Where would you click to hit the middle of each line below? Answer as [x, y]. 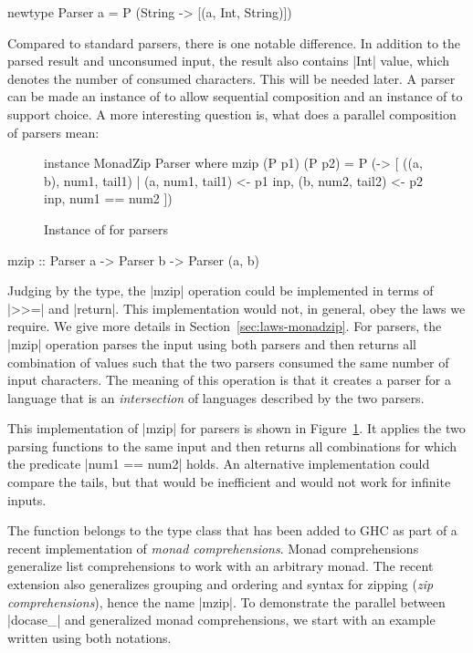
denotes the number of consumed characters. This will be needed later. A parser [231, 78]
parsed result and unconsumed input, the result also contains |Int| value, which [228, 61]
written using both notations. [89, 637]
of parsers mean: [53, 132]
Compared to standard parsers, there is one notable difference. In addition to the [234, 42]
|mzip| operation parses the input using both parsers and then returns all [212, 343]
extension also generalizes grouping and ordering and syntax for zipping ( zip [221, 584]
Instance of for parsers [106, 228]
